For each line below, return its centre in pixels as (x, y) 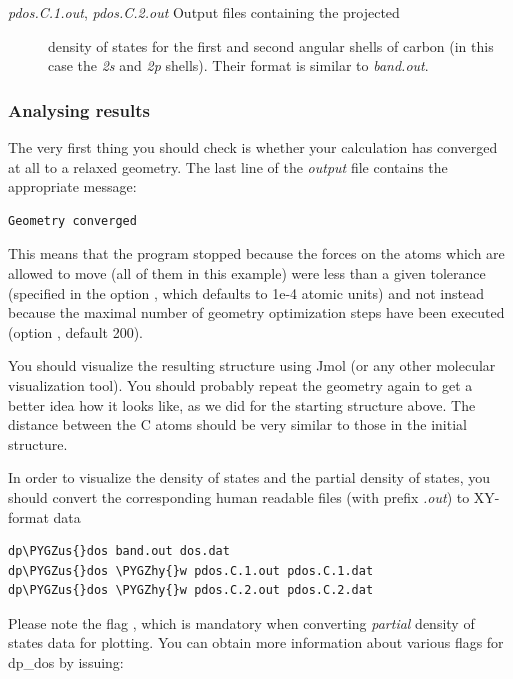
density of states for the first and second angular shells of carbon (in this (271, 45)
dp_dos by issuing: (66, 662)
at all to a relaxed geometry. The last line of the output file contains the (228, 166)
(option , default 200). (75, 331)
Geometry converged (72, 220)
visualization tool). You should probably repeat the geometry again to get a (240, 384)
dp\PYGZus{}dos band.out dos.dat (119, 551)
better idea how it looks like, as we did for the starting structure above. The (242, 404)
